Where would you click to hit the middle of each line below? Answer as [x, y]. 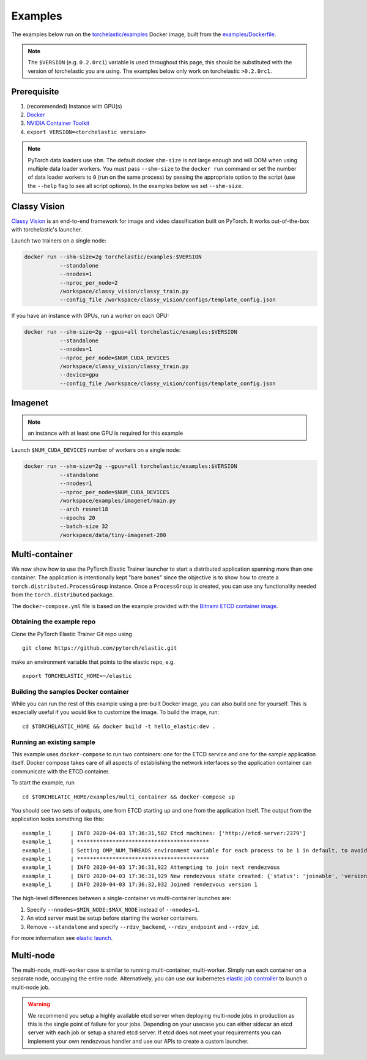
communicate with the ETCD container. [61, 771]
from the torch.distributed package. [63, 595]
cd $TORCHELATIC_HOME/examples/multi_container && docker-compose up [129, 797]
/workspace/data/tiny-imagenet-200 [113, 535]
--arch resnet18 [84, 509]
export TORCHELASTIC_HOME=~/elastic [77, 676]
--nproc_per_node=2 [89, 283]
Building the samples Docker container [70, 691]
